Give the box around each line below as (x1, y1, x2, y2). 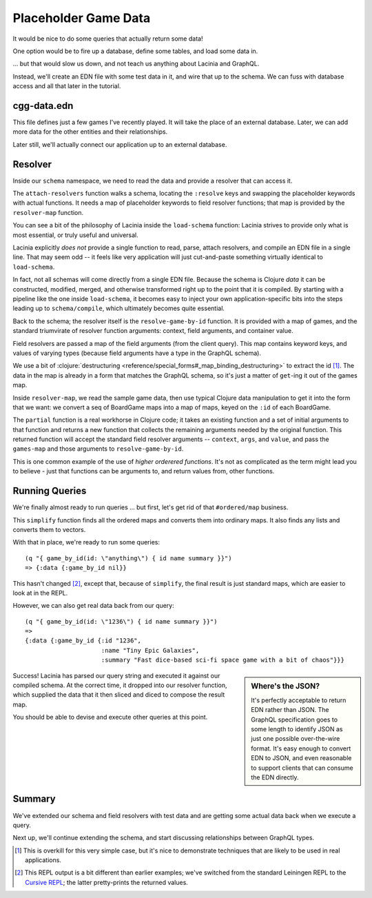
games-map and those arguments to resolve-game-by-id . (12, 445, 184, 453)
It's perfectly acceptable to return (251, 696, 347, 704)
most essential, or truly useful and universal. (12, 231, 139, 239)
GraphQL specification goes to (251, 715, 338, 724)
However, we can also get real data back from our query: (12, 602, 175, 610)
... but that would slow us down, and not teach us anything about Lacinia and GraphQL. (12, 59, 260, 68)
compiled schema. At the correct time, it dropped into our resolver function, (12, 681, 227, 689)
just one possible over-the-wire (251, 735, 340, 743)
